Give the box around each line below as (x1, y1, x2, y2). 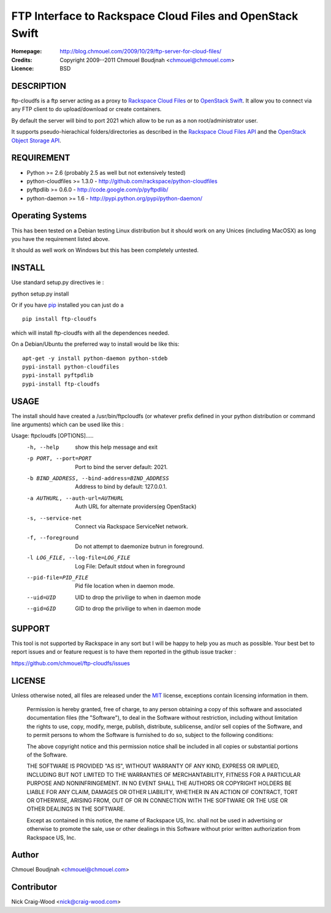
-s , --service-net (26, 514, 82, 521)
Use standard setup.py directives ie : (11, 279, 104, 286)
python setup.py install (11, 290, 69, 297)
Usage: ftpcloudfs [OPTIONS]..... (11, 432, 94, 440)
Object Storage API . (11, 137, 61, 144)
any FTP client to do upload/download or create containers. (11, 105, 162, 113)
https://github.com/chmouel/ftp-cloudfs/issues (11, 659, 130, 667)
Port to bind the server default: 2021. (75, 463, 168, 470)
